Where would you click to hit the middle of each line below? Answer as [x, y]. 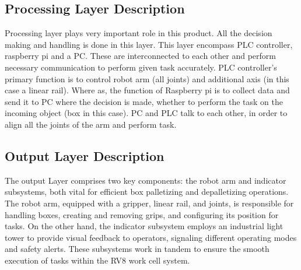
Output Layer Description [85, 155]
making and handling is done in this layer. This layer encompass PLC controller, [149, 44]
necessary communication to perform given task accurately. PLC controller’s [141, 67]
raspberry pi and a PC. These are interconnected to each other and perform [140, 56]
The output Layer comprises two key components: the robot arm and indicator [146, 180]
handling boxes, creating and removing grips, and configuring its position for [142, 214]
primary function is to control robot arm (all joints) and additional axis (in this [147, 78]
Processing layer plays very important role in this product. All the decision [139, 33]
